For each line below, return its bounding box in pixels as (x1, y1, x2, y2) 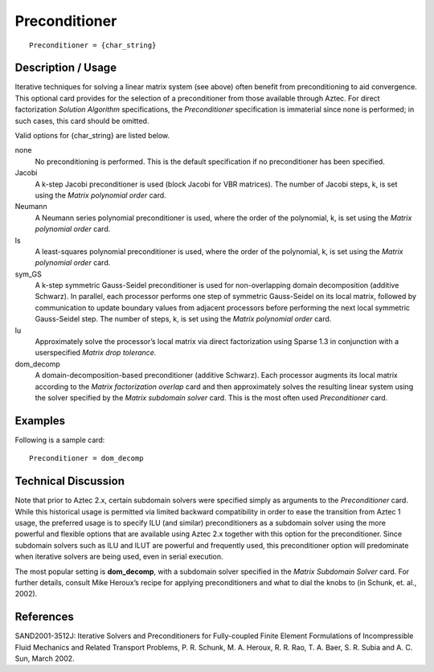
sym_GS (14, 269, 42, 279)
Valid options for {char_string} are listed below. (14, 131, 170, 141)
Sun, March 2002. (14, 654, 76, 663)
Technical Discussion (14, 474, 125, 488)
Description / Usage (14, 61, 117, 75)
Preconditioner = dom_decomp (29, 454, 144, 463)
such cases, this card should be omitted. (14, 116, 149, 125)
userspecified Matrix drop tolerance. (35, 348, 157, 358)
